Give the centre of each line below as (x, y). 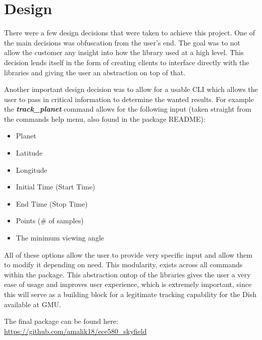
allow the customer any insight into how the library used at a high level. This (124, 52)
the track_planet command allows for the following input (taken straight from (128, 109)
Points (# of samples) (50, 221)
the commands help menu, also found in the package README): (105, 118)
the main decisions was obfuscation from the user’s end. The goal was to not (122, 42)
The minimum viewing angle (60, 238)
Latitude (29, 153)
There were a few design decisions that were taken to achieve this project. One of (129, 33)
